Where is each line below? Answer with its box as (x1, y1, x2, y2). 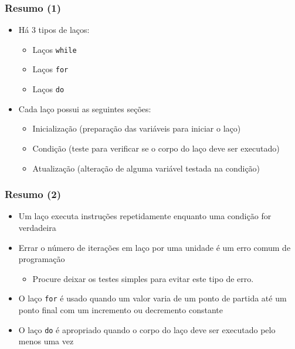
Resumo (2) (5, 187, 61, 202)
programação (18, 253, 65, 265)
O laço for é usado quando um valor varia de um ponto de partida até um (18, 292, 287, 304)
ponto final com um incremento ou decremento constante (18, 304, 223, 316)
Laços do (32, 83, 65, 95)
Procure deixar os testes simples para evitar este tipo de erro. (32, 272, 254, 284)
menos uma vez (18, 335, 74, 347)
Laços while (32, 43, 77, 55)
